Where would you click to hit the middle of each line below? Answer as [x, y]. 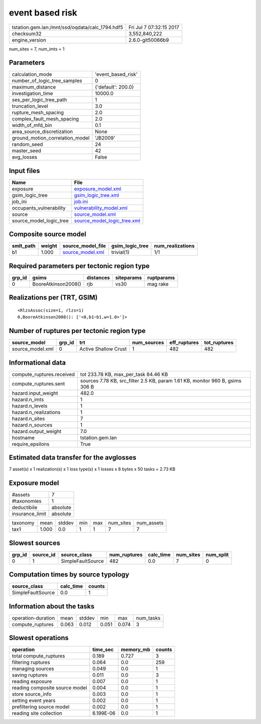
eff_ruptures [184, 343]
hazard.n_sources [32, 425]
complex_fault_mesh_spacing [45, 119]
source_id [44, 554]
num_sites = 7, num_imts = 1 [37, 49]
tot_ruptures [219, 343]
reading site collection [37, 713]
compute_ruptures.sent [38, 384]
